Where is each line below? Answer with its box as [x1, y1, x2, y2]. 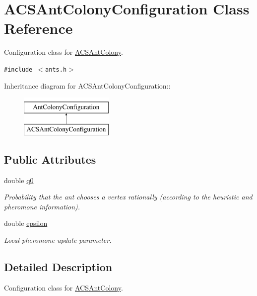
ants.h [45, 66, 67, 73]
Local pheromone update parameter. [4, 234, 112, 245]
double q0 [4, 175, 34, 185]
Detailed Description [4, 259, 113, 274]
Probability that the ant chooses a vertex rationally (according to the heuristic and [4, 192, 253, 202]
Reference [4, 18, 73, 38]
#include [4, 66, 33, 73]
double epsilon [4, 218, 48, 228]
